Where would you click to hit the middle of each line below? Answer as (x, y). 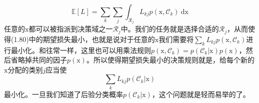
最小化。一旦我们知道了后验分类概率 (63, 94)
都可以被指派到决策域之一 (71, 29)
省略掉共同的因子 (39, 60)
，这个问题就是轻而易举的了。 (201, 94)
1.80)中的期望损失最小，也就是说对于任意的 (84, 39)
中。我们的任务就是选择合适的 (170, 29)
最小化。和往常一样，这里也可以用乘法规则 (81, 50)
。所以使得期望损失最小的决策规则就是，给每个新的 (170, 60)
